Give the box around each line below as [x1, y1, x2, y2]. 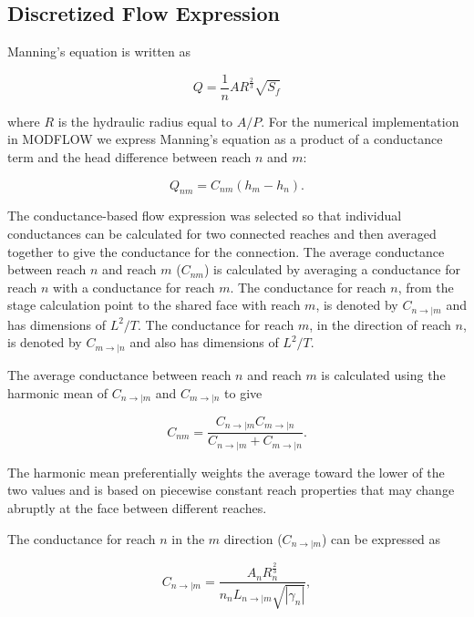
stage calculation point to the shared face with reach [7, 295, 301, 314]
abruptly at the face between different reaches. [7, 499, 267, 518]
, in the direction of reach [309, 314, 451, 334]
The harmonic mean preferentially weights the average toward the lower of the [7, 462, 445, 481]
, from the [397, 277, 454, 296]
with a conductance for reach [53, 277, 215, 296]
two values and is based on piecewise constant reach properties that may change [7, 480, 455, 499]
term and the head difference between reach [7, 148, 252, 167]
